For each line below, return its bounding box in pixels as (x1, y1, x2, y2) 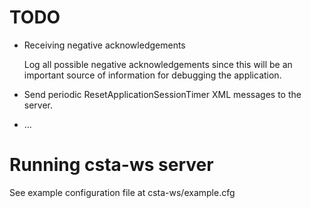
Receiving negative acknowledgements (23, 39, 186, 51)
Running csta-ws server (9, 154, 214, 176)
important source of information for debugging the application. (23, 69, 282, 81)
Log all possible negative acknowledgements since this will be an (23, 58, 293, 70)
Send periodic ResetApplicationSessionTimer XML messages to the (23, 88, 302, 100)
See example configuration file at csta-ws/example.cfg (9, 186, 236, 198)
